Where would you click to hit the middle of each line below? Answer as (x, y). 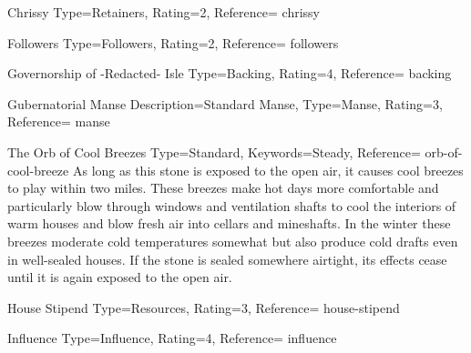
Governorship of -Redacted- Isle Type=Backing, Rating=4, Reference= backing (230, 73)
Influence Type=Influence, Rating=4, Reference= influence (172, 338)
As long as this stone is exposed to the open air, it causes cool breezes (268, 170)
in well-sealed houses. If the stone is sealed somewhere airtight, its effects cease (227, 259)
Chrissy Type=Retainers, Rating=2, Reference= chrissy (164, 12)
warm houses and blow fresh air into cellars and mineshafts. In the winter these (229, 223)
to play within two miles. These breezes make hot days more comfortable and (223, 188)
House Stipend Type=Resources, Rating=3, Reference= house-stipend (204, 307)
